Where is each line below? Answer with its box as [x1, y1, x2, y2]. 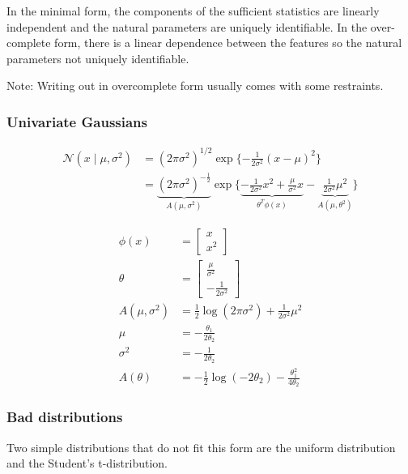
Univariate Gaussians [6, 111, 147, 131]
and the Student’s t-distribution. [6, 455, 168, 472]
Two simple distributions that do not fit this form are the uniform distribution [6, 438, 396, 455]
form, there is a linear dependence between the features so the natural [54, 34, 402, 51]
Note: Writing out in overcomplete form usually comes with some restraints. [6, 77, 384, 94]
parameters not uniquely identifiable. [6, 49, 189, 66]
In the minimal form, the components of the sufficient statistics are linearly [6, 2, 380, 19]
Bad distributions [6, 407, 123, 427]
